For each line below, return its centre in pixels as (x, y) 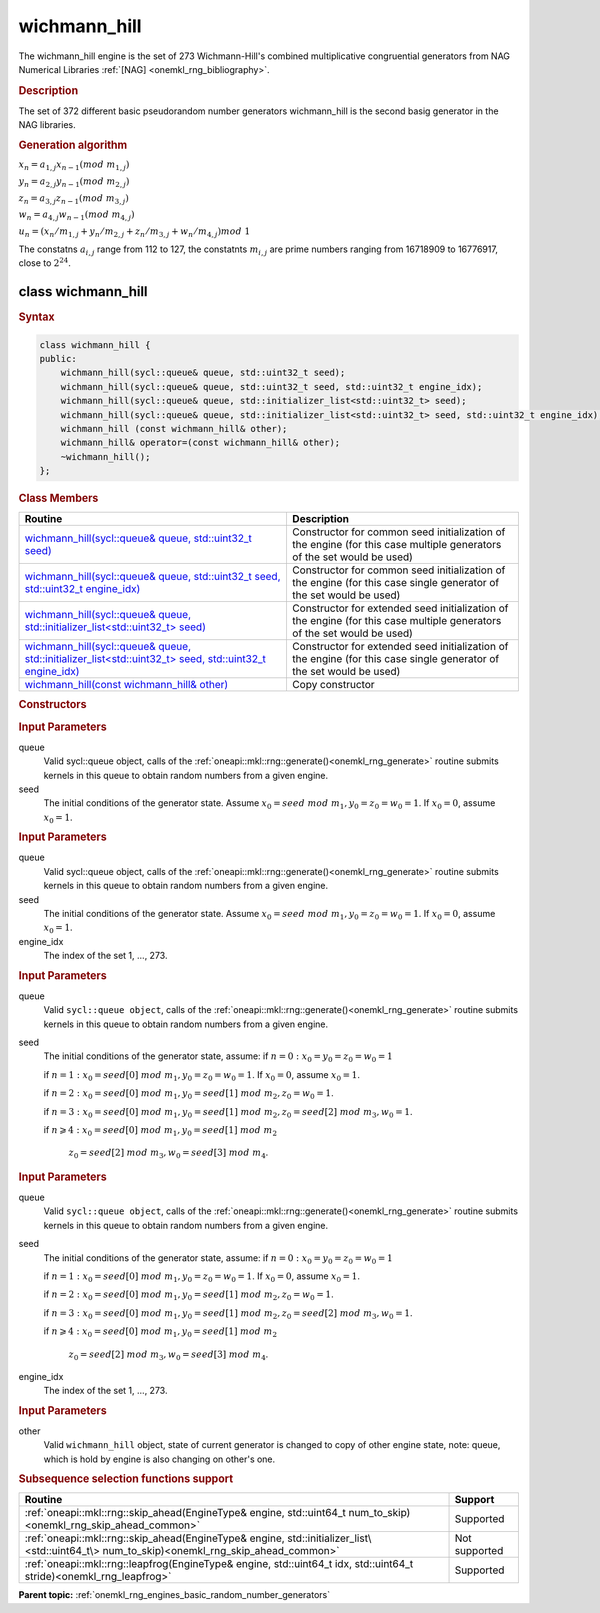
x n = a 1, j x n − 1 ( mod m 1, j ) (74, 165)
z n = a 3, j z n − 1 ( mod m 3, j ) (73, 199)
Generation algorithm (73, 145)
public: (58, 358)
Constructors (52, 705)
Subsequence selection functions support (126, 1479)
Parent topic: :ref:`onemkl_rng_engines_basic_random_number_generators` (174, 1595)
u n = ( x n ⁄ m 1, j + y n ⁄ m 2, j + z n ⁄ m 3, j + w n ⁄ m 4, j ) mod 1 (134, 232)
